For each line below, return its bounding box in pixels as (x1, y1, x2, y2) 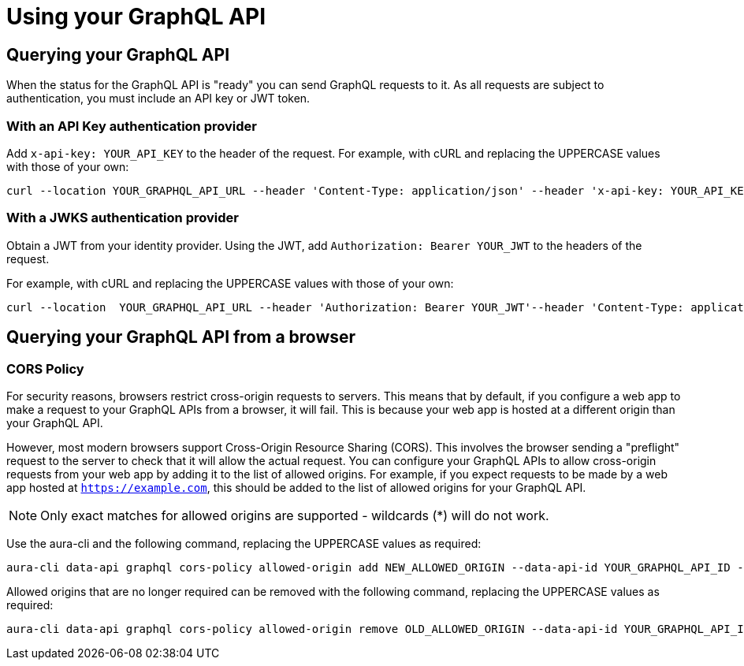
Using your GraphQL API (6, 3, 266, 30)
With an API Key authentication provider (6, 117, 257, 134)
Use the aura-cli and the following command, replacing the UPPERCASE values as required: (6, 536, 482, 550)
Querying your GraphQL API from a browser (6, 327, 356, 348)
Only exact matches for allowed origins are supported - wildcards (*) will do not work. (40, 507, 549, 523)
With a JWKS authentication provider (6, 210, 239, 226)
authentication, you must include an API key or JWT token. (6, 91, 311, 106)
